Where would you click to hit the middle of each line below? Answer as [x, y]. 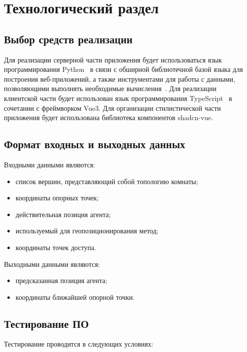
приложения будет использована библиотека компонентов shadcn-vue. [109, 117]
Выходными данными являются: [52, 264]
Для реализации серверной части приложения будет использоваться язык [113, 59]
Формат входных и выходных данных [95, 144]
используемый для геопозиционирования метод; [87, 231]
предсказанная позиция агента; [61, 280]
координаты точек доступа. [56, 247]
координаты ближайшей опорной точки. [75, 297]
